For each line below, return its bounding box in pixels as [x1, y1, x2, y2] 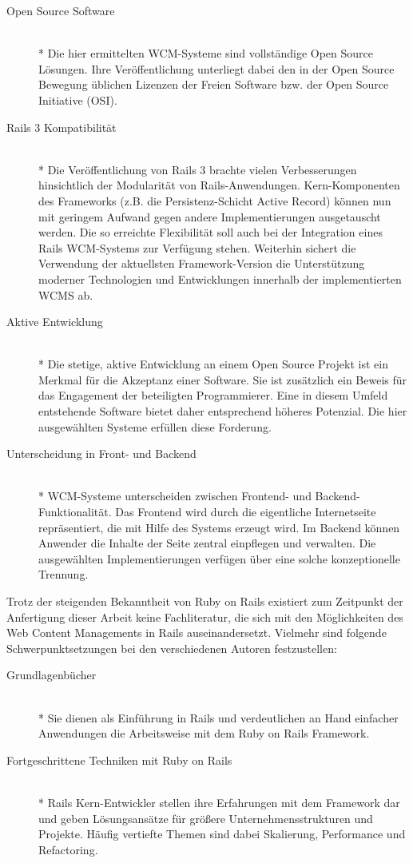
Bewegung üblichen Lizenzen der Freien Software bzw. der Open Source [38, 76, 389, 93]
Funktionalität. [38, 503, 112, 520]
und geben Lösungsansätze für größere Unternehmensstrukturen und [38, 809, 373, 826]
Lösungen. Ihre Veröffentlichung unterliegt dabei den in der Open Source [38, 60, 395, 77]
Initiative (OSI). [38, 91, 117, 108]
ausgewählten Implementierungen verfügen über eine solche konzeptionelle [38, 550, 400, 567]
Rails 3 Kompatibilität [6, 118, 117, 135]
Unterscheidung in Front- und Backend [6, 445, 197, 462]
